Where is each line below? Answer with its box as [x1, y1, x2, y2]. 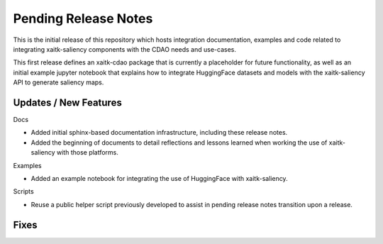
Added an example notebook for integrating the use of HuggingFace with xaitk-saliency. [30, 174, 288, 182]
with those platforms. [56, 148, 118, 157]
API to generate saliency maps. [13, 78, 104, 87]
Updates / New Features [13, 96, 122, 109]
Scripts [13, 187, 35, 196]
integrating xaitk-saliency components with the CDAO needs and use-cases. [13, 45, 237, 53]
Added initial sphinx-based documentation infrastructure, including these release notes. [30, 128, 288, 137]
